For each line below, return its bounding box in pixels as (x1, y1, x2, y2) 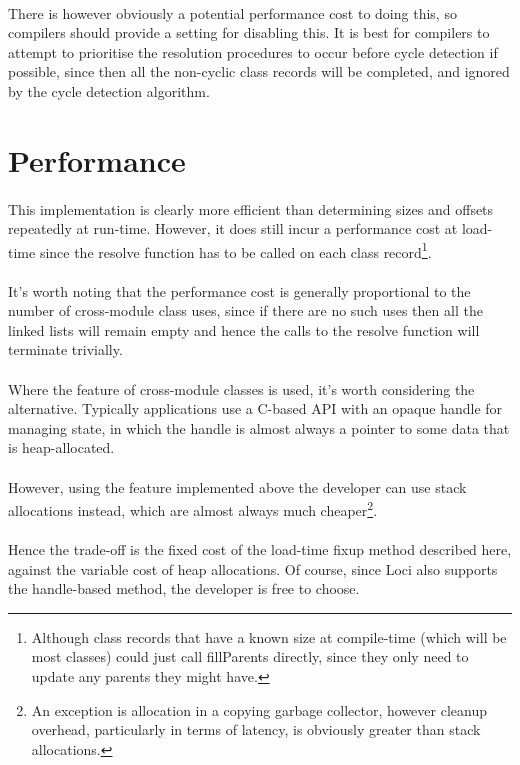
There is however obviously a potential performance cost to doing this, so (8, 2, 457, 23)
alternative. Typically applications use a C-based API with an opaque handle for (8, 398, 503, 419)
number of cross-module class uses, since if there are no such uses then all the (8, 300, 483, 321)
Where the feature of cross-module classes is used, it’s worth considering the (8, 378, 475, 399)
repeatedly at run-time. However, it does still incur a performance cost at (8, 218, 458, 239)
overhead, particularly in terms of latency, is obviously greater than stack (31, 719, 481, 740)
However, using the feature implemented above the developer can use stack (8, 476, 467, 497)
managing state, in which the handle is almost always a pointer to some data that (8, 417, 510, 438)
